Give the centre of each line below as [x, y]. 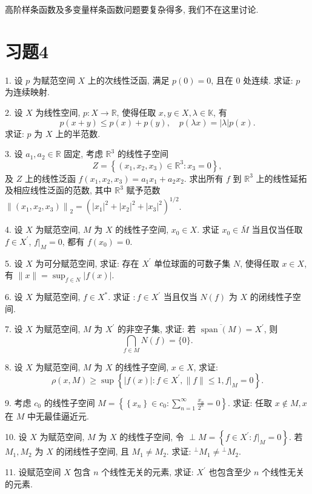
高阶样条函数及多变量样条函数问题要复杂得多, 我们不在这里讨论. [132, 9]
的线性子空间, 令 [152, 437]
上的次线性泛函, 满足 [128, 80]
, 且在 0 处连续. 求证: [252, 80]
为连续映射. [27, 92]
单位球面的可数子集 [192, 263]
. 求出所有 [204, 178]
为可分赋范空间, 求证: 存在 [87, 263]
